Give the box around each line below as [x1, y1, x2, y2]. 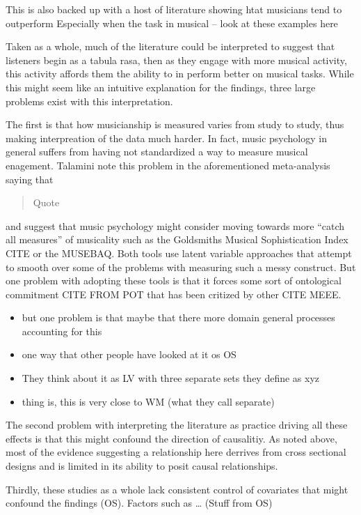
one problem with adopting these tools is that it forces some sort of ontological [6, 273, 342, 288]
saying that [6, 171, 54, 186]
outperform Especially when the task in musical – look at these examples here [6, 15, 338, 30]
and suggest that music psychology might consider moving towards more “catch [6, 218, 345, 233]
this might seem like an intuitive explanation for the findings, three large [6, 79, 316, 94]
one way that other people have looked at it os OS [22, 347, 236, 362]
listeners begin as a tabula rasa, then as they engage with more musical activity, [6, 52, 347, 67]
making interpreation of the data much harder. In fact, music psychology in [6, 130, 327, 145]
